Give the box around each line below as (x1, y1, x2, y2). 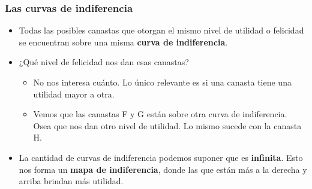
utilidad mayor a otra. (33, 87, 115, 100)
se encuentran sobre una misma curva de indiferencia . (19, 35, 228, 48)
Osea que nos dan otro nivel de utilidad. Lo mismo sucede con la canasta (33, 119, 302, 132)
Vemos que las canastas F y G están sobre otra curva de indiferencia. (33, 108, 287, 120)
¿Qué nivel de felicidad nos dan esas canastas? (19, 56, 189, 68)
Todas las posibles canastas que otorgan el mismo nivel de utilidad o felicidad (19, 24, 304, 36)
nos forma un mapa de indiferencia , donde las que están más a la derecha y (19, 163, 307, 175)
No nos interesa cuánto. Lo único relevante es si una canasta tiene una (33, 76, 292, 88)
